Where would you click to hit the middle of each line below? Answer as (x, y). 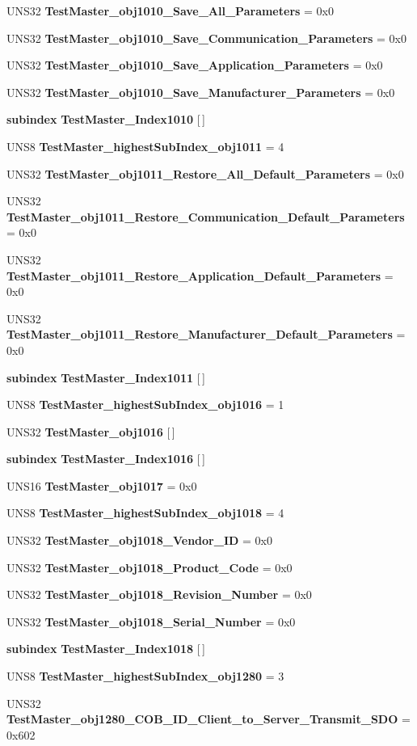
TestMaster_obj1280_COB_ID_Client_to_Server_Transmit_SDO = (208, 719)
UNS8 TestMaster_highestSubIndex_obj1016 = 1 (145, 405)
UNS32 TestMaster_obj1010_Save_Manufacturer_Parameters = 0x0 (201, 92)
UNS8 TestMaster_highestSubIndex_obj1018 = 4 (145, 513)
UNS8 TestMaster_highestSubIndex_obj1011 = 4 (145, 146)
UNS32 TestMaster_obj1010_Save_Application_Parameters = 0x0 (195, 65)
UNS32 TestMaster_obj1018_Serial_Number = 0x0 (151, 621)
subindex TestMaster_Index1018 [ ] (106, 649)
